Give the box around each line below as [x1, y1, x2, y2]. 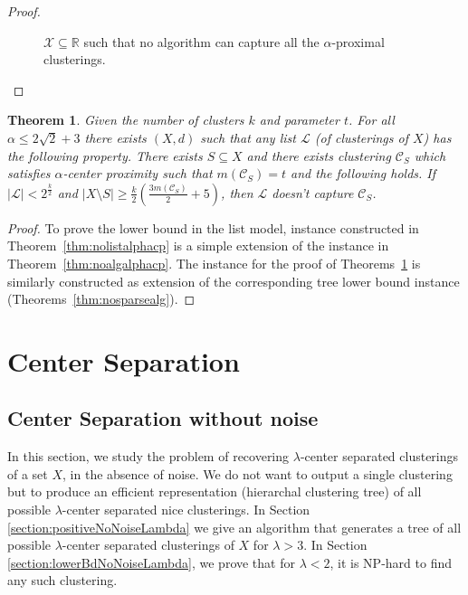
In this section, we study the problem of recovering [7, 447, 290, 466]
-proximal [331, 32, 385, 51]
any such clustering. [7, 571, 118, 590]
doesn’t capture [272, 183, 354, 202]
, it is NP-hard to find [330, 552, 452, 571]
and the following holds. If [291, 164, 436, 183]
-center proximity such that [62, 164, 213, 183]
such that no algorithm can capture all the [83, 32, 320, 51]
